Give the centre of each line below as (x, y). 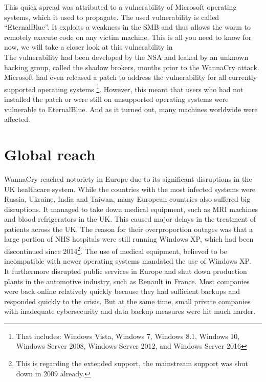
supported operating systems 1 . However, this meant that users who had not (124, 88)
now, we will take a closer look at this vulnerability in (88, 47)
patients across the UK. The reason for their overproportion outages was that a (129, 229)
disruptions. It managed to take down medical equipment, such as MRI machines (131, 209)
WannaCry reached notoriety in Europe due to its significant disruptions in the (128, 178)
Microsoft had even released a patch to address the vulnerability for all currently (131, 77)
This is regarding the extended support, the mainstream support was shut (132, 363)
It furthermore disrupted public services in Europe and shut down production (126, 271)
